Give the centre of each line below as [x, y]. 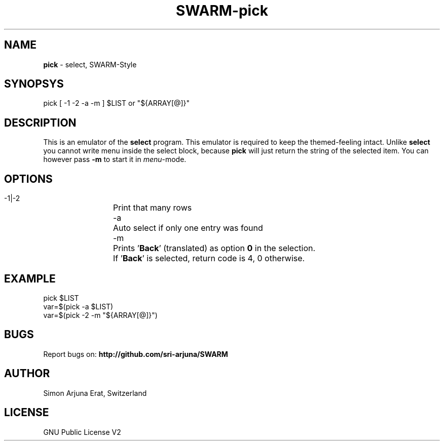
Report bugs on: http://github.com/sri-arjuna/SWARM [136, 354]
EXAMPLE [30, 278]
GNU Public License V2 [82, 432]
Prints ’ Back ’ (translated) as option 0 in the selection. [214, 248]
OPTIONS [28, 179]
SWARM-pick [222, 11]
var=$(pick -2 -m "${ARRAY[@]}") [100, 315]
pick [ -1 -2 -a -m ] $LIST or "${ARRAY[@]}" [117, 103]
